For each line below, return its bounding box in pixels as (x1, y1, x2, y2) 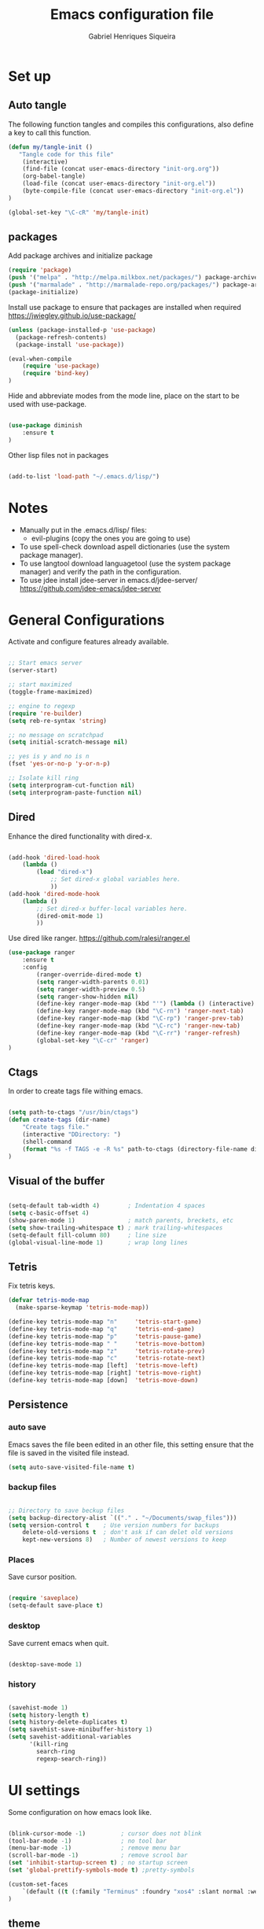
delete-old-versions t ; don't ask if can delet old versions (22, 1529, 234, 1536)
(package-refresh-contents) (15, 333, 108, 341)
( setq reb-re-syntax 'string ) (8, 717, 108, 725)
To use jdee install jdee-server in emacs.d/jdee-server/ (19, 575, 198, 585)
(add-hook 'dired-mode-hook (8, 890, 101, 898)
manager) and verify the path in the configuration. (19, 566, 182, 576)
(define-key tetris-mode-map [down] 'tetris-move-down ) (8, 1377, 199, 1385)
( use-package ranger (8, 949, 76, 957)
